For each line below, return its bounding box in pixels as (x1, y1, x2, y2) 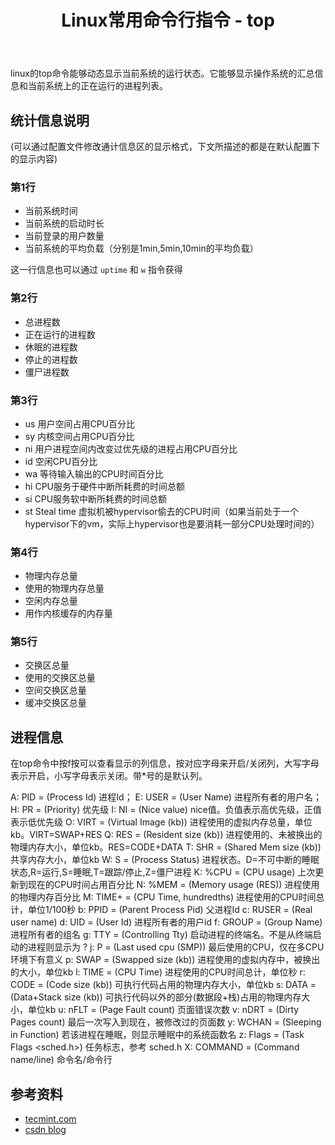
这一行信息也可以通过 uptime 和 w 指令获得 (10, 264, 183, 276)
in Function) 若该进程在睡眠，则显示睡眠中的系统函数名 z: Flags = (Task (10, 1029, 305, 1041)
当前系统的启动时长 (24, 217, 105, 230)
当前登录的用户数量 (24, 230, 105, 242)
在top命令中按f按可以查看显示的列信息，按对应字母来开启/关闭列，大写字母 (10, 757, 320, 770)
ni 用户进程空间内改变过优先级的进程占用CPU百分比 (24, 442, 238, 455)
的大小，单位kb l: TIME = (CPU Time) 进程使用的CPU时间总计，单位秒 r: (10, 966, 306, 978)
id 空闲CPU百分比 (24, 455, 98, 467)
